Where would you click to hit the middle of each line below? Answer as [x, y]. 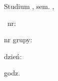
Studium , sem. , [29, 6]
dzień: [13, 56]
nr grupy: [18, 40]
